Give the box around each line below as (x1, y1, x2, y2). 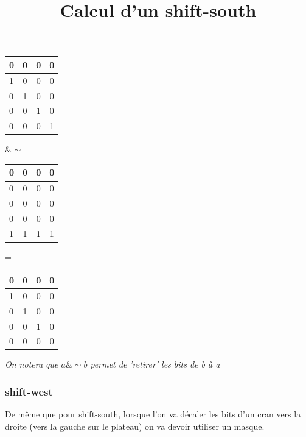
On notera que (5, 358, 58, 371)
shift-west (5, 383, 53, 399)
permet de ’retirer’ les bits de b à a (90, 358, 220, 371)
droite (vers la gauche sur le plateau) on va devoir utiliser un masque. (5, 419, 265, 432)
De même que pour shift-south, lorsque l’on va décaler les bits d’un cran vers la (5, 408, 301, 421)
